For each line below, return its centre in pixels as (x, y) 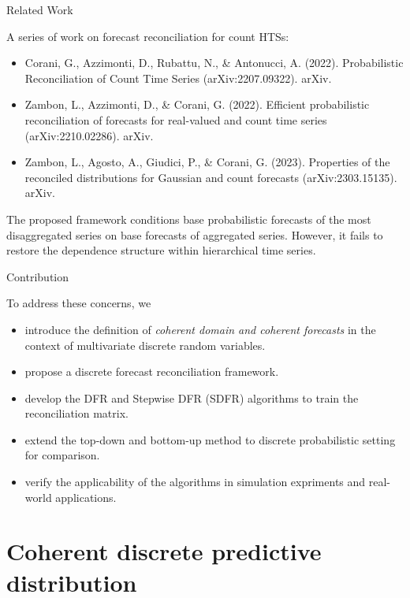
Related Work (40, 9)
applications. (86, 497)
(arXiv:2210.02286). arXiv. (89, 135)
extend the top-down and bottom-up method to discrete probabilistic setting (210, 439)
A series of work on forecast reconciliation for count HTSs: (148, 36)
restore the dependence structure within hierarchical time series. (161, 250)
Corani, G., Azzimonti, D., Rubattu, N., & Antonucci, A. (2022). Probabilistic (214, 63)
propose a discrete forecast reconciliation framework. (152, 371)
